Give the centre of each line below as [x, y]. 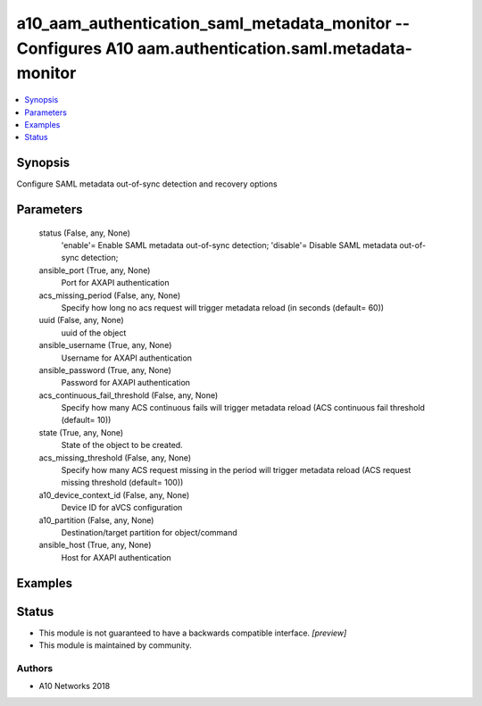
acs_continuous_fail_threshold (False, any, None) [129, 395]
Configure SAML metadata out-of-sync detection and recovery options [147, 184]
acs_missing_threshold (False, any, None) [115, 457]
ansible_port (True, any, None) [95, 270]
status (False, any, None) [85, 233]
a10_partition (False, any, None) [96, 520]
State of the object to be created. [122, 445]
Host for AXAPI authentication [116, 557]
